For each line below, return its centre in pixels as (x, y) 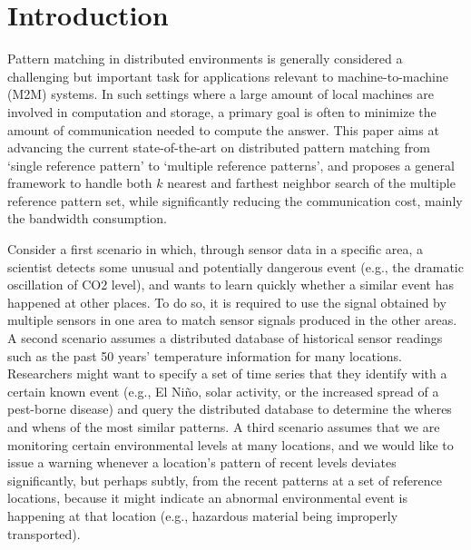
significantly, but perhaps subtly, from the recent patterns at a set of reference (225, 480)
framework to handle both (80, 183)
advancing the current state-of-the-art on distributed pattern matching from (219, 147)
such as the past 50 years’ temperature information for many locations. (205, 355)
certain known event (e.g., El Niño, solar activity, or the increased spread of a (223, 391)
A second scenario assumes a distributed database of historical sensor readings (225, 338)
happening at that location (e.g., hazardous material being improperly (203, 515)
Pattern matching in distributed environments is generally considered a (205, 59)
